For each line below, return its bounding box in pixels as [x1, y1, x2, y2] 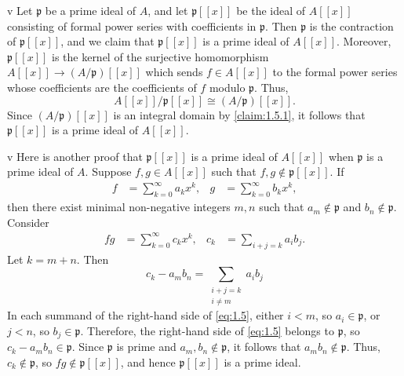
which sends [145, 64, 203, 80]
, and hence [120, 353, 176, 370]
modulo [209, 78, 246, 95]
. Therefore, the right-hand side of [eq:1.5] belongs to [80, 322, 334, 338]
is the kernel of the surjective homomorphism [51, 48, 269, 64]
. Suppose [85, 163, 132, 180]
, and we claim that [60, 33, 155, 49]
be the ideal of [236, 2, 306, 18]
